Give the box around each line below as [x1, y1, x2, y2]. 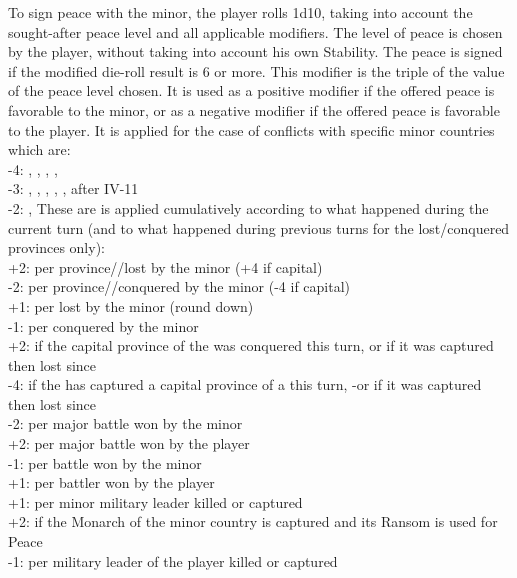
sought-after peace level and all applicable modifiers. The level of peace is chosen [8, 21, 503, 42]
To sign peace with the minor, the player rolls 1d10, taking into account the [8, 2, 473, 22]
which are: [8, 139, 71, 160]
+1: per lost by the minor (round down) [8, 295, 254, 316]
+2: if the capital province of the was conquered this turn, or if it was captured [8, 335, 494, 356]
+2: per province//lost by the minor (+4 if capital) [8, 256, 323, 277]
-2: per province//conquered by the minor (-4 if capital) [8, 276, 351, 297]
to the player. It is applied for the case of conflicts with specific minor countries [8, 119, 495, 140]
